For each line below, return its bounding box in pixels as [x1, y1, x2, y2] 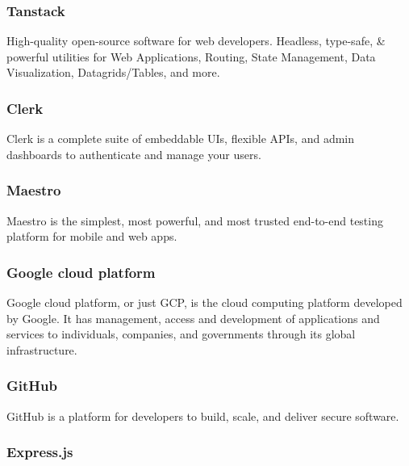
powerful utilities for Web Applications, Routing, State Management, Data [6, 48, 376, 65]
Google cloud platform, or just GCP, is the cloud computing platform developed [6, 294, 403, 311]
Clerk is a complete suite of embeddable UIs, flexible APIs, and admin [6, 130, 355, 147]
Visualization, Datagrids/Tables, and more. [6, 64, 220, 81]
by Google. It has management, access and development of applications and [6, 309, 380, 326]
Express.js [6, 442, 73, 462]
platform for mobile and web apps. [6, 228, 177, 245]
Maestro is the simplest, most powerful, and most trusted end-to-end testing [6, 212, 383, 229]
